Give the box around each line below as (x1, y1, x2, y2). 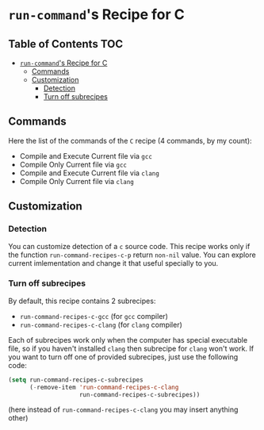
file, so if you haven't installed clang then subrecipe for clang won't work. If (8, 344, 254, 353)
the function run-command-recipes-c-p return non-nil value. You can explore (8, 250, 256, 259)
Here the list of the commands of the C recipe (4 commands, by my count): (8, 136, 252, 145)
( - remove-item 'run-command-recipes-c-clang (29, 383, 179, 391)
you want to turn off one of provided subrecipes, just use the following (8, 351, 239, 362)
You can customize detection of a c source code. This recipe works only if (8, 241, 251, 251)
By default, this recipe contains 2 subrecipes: (8, 296, 156, 305)
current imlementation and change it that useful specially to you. (8, 258, 219, 267)
